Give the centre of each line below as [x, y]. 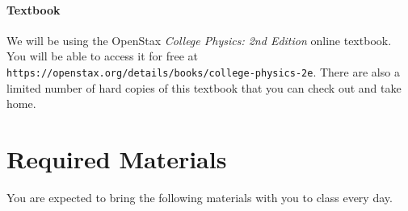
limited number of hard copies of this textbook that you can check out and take [204, 87]
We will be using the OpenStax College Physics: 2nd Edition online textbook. [199, 40]
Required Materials [117, 159]
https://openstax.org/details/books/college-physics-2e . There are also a [203, 71]
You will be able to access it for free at [103, 56]
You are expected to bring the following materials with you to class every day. [200, 197]
